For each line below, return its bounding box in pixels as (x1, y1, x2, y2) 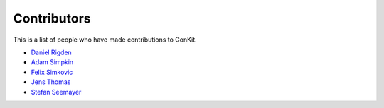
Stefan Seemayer (31, 88, 82, 96)
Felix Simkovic (31, 68, 73, 76)
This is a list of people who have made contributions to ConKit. (13, 35, 197, 44)
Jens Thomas (31, 78, 71, 86)
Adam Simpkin (31, 58, 74, 66)
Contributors (13, 11, 92, 26)
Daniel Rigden (31, 48, 73, 56)
